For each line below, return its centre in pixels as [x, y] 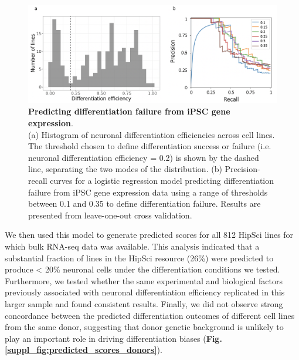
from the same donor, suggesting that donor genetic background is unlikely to [144, 327]
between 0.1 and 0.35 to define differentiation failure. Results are [145, 203]
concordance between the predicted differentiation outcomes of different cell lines [150, 315]
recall [38, 180]
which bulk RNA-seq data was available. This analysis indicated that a [132, 246]
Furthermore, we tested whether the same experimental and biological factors [144, 280]
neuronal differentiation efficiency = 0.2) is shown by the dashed [144, 157]
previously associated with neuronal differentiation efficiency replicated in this [145, 292]
